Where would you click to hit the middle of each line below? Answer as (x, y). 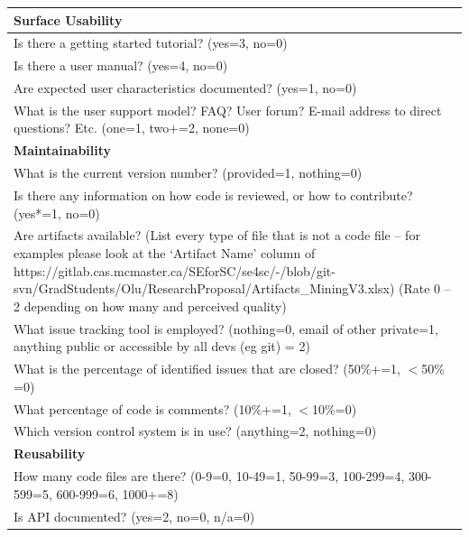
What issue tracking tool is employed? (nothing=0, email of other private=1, (226, 328)
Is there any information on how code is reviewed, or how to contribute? (213, 195)
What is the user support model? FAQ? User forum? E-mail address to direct (228, 110)
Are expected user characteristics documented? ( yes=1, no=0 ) (185, 88)
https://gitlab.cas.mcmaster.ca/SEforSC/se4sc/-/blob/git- (175, 270)
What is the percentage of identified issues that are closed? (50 (187, 369)
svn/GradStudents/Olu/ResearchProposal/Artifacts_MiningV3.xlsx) (204, 288)
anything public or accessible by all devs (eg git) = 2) (162, 346)
